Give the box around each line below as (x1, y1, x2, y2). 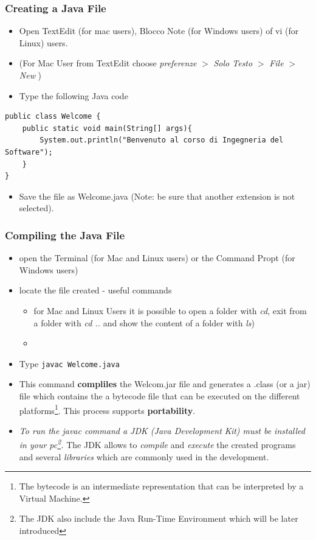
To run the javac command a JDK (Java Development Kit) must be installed (19, 424, 305, 437)
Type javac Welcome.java (19, 357, 120, 370)
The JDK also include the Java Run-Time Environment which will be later (19, 512, 298, 525)
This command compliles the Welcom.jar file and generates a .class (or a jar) (19, 377, 311, 390)
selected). (19, 202, 54, 214)
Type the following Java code (19, 89, 128, 102)
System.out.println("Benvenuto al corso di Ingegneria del (39, 136, 284, 145)
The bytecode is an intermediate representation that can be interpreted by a (19, 480, 304, 493)
